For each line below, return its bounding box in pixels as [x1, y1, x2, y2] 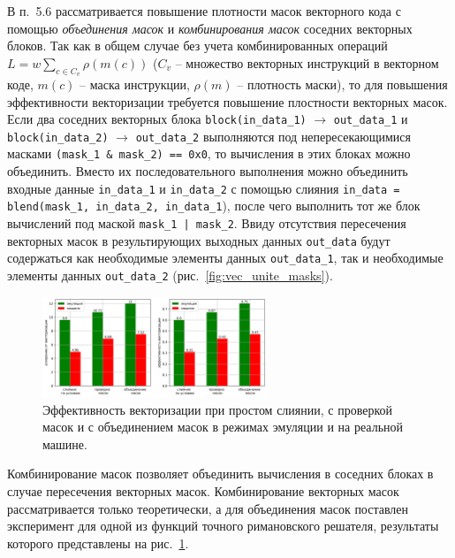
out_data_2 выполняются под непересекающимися [135, 126, 411, 145]
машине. [42, 434, 87, 453]
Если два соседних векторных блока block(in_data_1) [7, 110, 307, 128]
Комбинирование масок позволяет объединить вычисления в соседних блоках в [7, 464, 434, 483]
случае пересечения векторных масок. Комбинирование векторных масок [7, 481, 399, 500]
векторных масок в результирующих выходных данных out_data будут [7, 231, 391, 249]
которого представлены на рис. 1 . [7, 533, 189, 552]
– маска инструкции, [80, 74, 190, 93]
